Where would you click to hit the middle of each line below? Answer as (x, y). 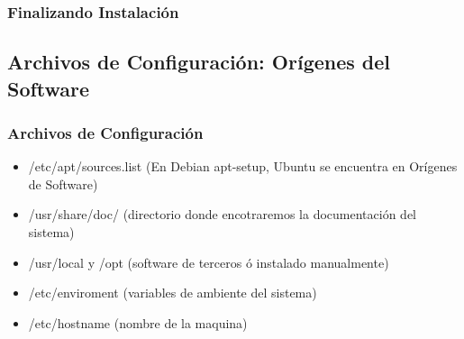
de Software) (63, 183)
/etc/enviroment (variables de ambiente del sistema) (173, 293)
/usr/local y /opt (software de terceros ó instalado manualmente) (209, 262)
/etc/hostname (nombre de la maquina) (138, 322)
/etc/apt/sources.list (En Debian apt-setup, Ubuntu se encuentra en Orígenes (243, 166)
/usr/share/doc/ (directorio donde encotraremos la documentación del (222, 214)
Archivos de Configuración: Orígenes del (199, 62)
